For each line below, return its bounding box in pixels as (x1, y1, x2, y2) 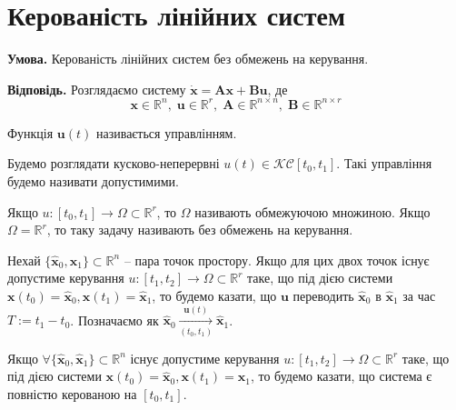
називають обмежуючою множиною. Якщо (194, 202, 431, 221)
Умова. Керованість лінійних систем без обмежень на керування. (7, 49, 369, 68)
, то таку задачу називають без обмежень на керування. (46, 220, 353, 239)
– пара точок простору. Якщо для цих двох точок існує (124, 250, 430, 269)
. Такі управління (336, 154, 432, 173)
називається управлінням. (95, 123, 237, 142)
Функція (7, 123, 54, 142)
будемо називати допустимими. (7, 172, 179, 190)
